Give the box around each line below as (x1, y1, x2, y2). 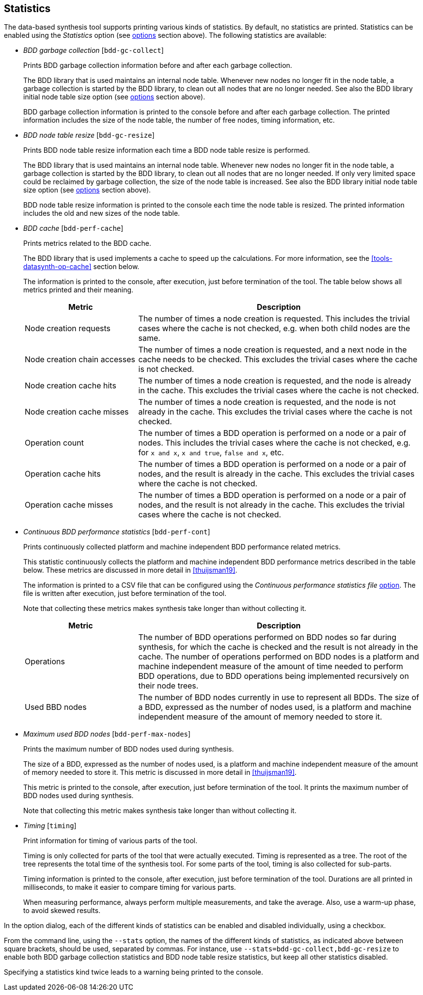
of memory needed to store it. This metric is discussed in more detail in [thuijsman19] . (23, 768, 297, 777)
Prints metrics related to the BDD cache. (23, 239, 151, 248)
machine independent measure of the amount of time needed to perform (138, 661, 403, 672)
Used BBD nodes (25, 702, 87, 712)
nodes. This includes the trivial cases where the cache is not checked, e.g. (138, 438, 411, 448)
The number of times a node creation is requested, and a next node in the (138, 345, 407, 355)
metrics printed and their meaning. (23, 286, 134, 294)
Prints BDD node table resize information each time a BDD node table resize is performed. (23, 146, 310, 155)
